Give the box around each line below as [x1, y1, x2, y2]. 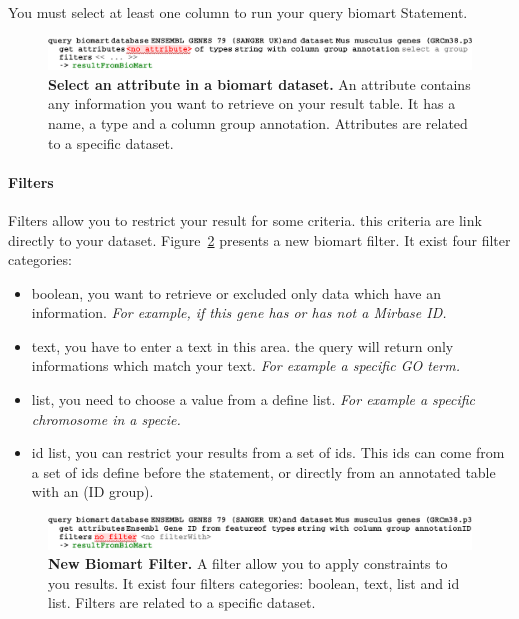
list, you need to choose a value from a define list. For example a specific [31, 389, 476, 410]
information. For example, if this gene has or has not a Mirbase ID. [31, 302, 447, 323]
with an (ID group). [31, 481, 154, 502]
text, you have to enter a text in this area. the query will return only [31, 335, 454, 356]
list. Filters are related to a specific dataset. [48, 592, 316, 613]
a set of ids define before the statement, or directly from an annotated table [31, 461, 496, 482]
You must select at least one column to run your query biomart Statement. [8, 2, 468, 22]
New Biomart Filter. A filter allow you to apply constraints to [48, 553, 448, 574]
